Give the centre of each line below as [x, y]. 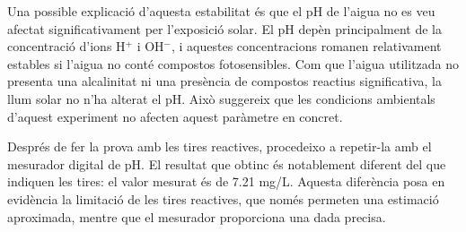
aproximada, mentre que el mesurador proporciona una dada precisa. [197, 216]
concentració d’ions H [66, 46]
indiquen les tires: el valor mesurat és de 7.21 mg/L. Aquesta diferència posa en [226, 181]
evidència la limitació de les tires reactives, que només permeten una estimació [223, 198]
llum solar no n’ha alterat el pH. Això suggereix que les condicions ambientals [221, 98]
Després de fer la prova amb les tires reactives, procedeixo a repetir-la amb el [220, 146]
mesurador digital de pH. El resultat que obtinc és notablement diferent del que [227, 163]
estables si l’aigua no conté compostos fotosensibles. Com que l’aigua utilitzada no [233, 63]
